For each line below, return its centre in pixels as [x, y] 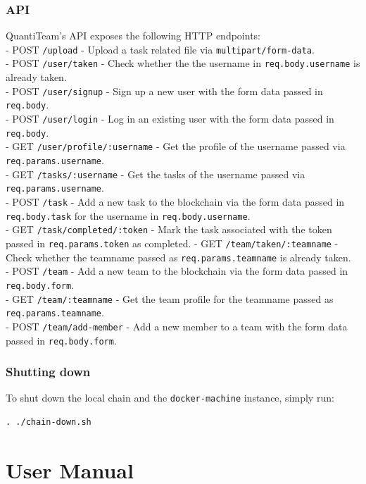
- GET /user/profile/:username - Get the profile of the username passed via [176, 146]
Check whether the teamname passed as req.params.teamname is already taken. [178, 257]
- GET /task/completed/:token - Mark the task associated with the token [169, 229]
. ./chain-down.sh [49, 422]
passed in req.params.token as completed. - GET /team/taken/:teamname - [172, 243]
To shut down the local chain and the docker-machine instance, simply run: [170, 398]
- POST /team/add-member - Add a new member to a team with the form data [177, 326]
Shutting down [48, 372]
